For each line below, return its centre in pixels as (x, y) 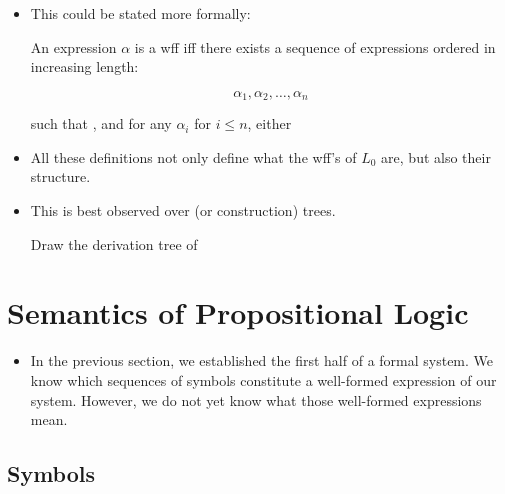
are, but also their (436, 156)
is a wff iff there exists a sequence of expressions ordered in (315, 46)
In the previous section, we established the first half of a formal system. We (262, 360)
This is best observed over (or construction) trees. (183, 210)
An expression (73, 46)
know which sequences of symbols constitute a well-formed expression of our (263, 379)
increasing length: (84, 66)
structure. (60, 176)
